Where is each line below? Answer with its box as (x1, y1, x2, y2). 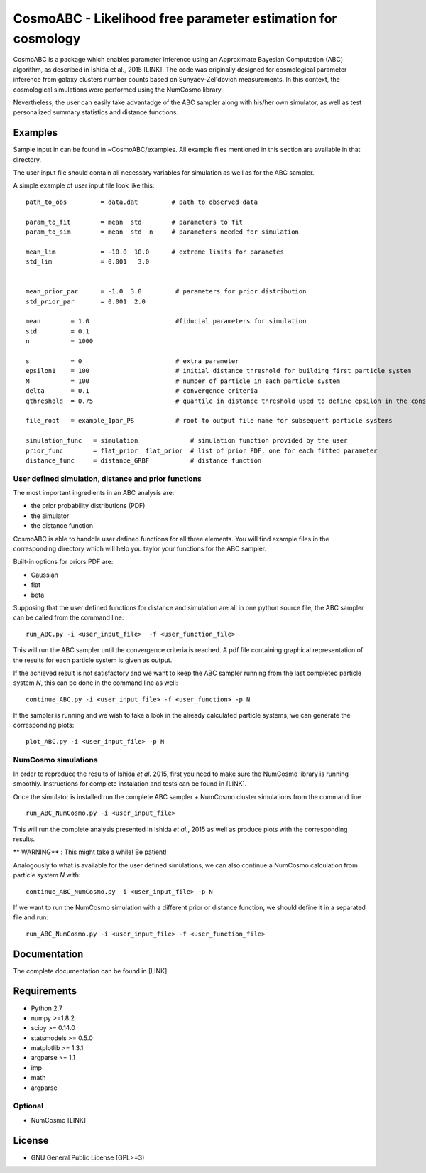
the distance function (31, 521, 94, 530)
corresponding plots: (13, 721, 75, 730)
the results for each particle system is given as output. (13, 656, 173, 664)
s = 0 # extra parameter (26, 357, 239, 365)
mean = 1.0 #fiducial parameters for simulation (26, 317, 307, 325)
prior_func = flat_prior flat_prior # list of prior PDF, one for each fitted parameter (26, 446, 378, 455)
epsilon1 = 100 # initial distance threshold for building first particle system (26, 367, 412, 375)
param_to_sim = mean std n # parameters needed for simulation (26, 227, 300, 236)
